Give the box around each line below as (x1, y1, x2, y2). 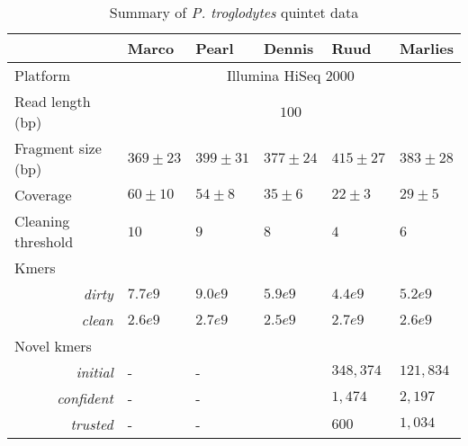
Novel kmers (14, 335, 92, 356)
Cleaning (14, 210, 70, 231)
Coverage (14, 184, 72, 205)
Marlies (400, 38, 454, 58)
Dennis (263, 38, 314, 58)
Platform (14, 65, 71, 85)
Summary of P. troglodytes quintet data (109, 2, 359, 22)
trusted (70, 414, 113, 434)
